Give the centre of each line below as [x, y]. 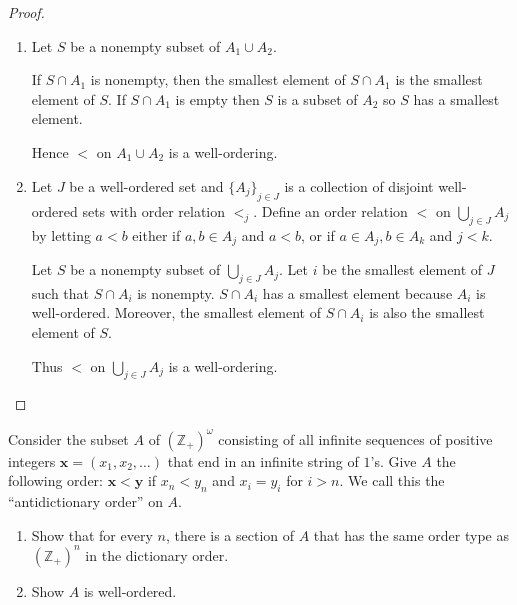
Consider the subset [68, 438]
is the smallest [439, 79]
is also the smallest [427, 312]
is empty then [217, 98]
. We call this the [392, 480]
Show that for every [92, 534]
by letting [61, 234]
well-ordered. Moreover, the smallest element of [176, 312]
